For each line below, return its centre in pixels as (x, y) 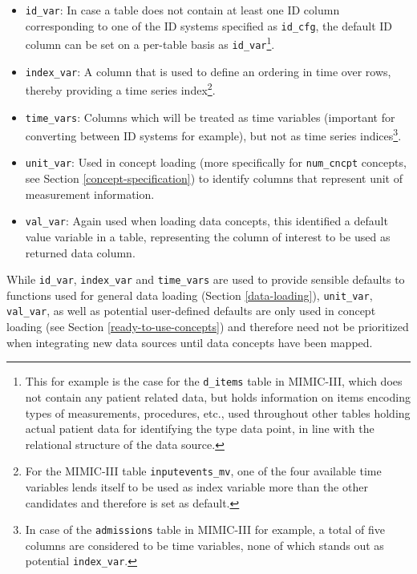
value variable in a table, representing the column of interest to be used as (208, 236)
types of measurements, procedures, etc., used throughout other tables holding (218, 412)
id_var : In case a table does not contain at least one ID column (182, 10)
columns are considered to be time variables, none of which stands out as (204, 545)
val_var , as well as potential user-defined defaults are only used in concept (191, 311)
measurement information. (90, 194)
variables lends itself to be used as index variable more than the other (196, 486)
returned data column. (80, 252)
